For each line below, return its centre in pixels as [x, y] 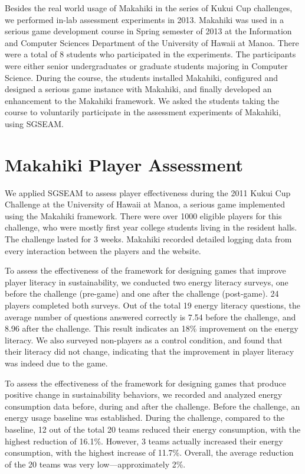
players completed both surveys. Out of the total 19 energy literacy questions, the [153, 305]
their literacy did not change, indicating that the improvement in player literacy [150, 351]
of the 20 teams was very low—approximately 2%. [95, 464]
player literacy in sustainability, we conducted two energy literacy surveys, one [147, 282]
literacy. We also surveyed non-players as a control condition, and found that [144, 340]
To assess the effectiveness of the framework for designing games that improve [145, 270]
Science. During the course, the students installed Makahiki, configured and [142, 77]
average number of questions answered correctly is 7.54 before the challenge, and [150, 316]
